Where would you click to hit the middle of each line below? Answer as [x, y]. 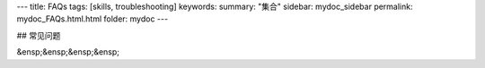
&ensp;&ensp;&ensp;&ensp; [68, 52]
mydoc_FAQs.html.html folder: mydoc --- [93, 19]
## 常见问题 [39, 35]
